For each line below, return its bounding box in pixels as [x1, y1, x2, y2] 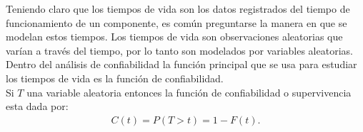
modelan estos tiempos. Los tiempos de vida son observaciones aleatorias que [6, 29, 343, 44]
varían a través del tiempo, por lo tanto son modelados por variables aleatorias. [6, 43, 353, 57]
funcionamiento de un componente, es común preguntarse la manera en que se [6, 15, 347, 30]
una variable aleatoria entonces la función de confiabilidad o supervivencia [26, 84, 352, 99]
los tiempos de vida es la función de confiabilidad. [6, 70, 224, 85]
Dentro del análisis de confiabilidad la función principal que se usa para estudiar [6, 57, 357, 72]
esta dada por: [6, 99, 69, 114]
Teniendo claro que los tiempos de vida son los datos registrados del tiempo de [6, 1, 350, 16]
